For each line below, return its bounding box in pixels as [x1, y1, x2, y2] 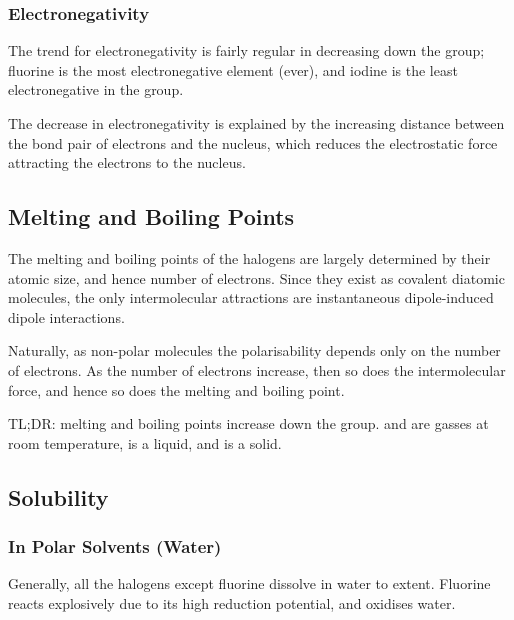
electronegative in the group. [8, 79, 184, 100]
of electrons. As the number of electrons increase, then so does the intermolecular [8, 359, 506, 380]
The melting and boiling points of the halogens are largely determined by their [8, 247, 491, 268]
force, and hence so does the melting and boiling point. [8, 379, 345, 400]
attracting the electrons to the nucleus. [8, 152, 246, 173]
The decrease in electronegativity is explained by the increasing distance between [8, 113, 505, 133]
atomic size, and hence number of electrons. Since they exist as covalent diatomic [8, 267, 505, 288]
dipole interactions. [8, 306, 125, 327]
